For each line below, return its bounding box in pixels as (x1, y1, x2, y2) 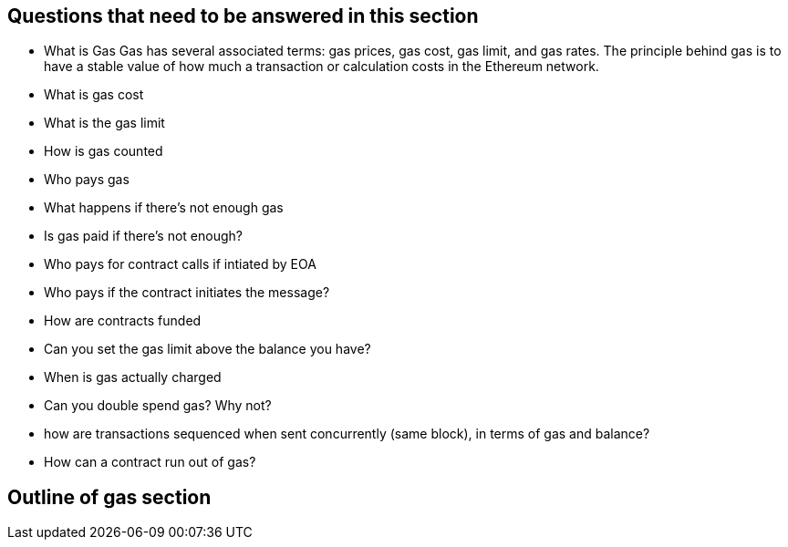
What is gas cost (44, 87, 144, 103)
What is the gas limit (44, 115, 165, 131)
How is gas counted (44, 143, 163, 160)
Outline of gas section (7, 485, 212, 509)
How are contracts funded (44, 313, 202, 329)
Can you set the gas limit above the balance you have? (44, 341, 371, 357)
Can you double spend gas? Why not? (44, 397, 272, 414)
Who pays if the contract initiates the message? (44, 284, 330, 301)
